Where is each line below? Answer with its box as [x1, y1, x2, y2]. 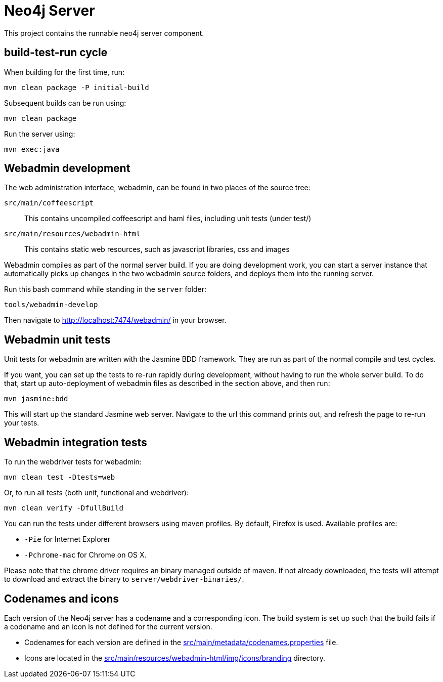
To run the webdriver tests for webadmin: [4, 457, 142, 466]
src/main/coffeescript [4, 199, 94, 207]
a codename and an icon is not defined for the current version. [4, 622, 212, 631]
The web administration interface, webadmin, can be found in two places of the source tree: [4, 183, 311, 192]
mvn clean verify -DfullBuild [4, 504, 124, 513]
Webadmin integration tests [4, 436, 147, 449]
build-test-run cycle [4, 46, 108, 59]
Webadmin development [4, 162, 130, 175]
